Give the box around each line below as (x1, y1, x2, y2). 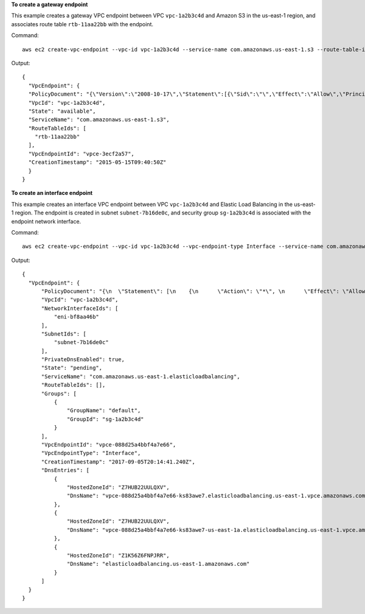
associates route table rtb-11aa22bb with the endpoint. (11, 20, 153, 27)
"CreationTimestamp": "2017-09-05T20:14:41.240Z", (41, 458, 196, 465)
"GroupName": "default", (67, 407, 141, 414)
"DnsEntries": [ (41, 467, 90, 474)
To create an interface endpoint (11, 189, 93, 197)
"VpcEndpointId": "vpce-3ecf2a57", (28, 150, 135, 157)
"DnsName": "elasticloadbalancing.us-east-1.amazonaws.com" (67, 560, 250, 568)
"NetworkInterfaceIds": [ (41, 305, 119, 312)
